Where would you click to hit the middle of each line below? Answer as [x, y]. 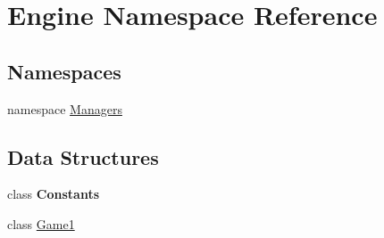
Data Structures [83, 156]
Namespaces [64, 71]
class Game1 [41, 223]
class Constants [53, 194]
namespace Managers [65, 108]
